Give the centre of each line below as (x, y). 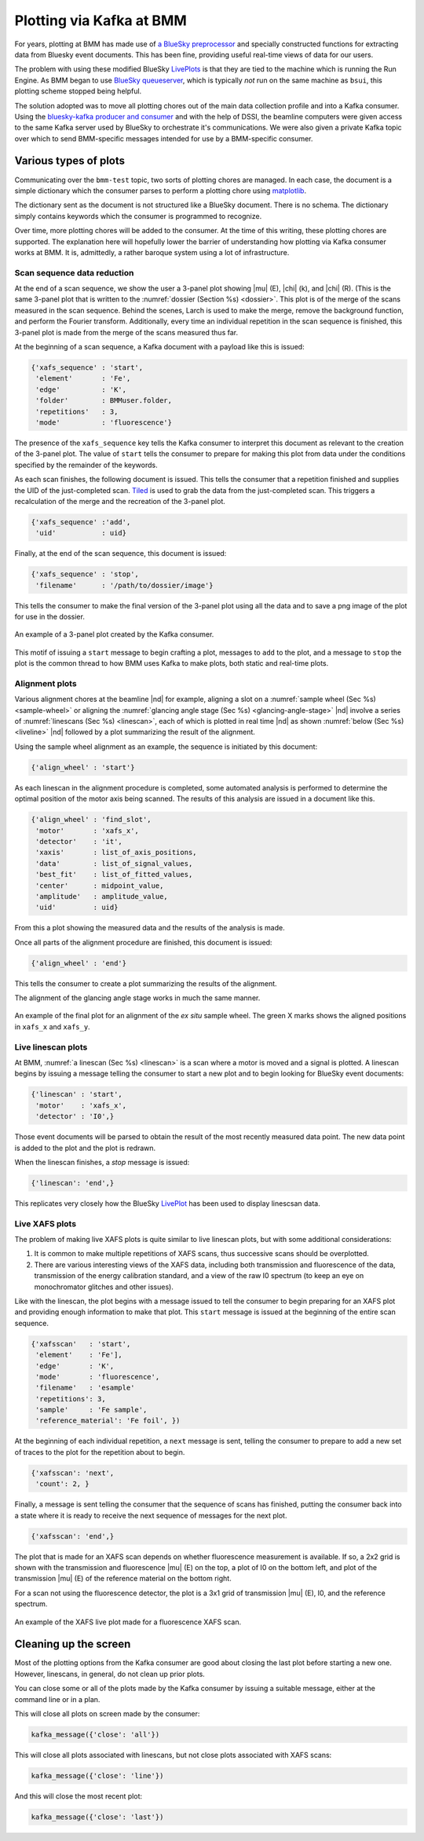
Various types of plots (70, 161)
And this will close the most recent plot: (79, 1796)
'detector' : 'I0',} (75, 1116)
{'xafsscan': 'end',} (73, 1536)
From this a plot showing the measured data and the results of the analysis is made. (150, 928)
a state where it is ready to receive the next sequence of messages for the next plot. (151, 1515)
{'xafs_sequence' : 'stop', (85, 574)
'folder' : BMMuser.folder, (104, 401)
